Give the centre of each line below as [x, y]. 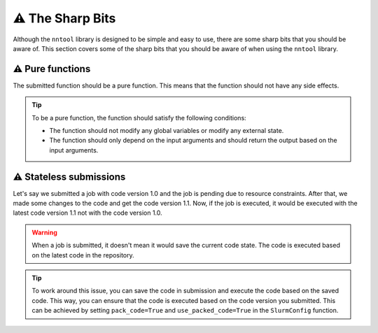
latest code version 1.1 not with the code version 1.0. [87, 213]
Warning [44, 232]
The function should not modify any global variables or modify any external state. [167, 131]
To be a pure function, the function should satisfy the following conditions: [139, 118]
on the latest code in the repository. [83, 255]
